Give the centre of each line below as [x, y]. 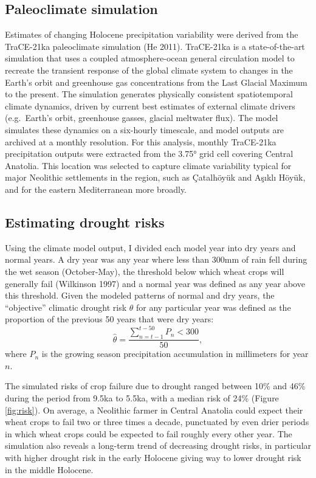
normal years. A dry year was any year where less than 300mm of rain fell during [156, 259]
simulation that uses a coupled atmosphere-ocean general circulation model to [150, 58]
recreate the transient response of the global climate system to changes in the [149, 70]
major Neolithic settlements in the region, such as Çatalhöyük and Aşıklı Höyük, [155, 177]
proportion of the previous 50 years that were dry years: [109, 319]
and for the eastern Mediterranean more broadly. [96, 189]
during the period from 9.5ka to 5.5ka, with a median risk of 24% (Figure [142, 397]
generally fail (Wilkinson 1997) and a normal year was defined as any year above [155, 283]
